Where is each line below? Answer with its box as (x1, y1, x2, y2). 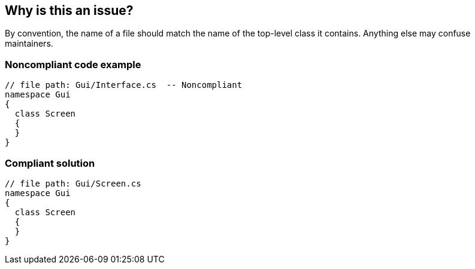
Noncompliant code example (5, 58, 141, 71)
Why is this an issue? (5, 3, 134, 18)
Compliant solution (5, 157, 95, 169)
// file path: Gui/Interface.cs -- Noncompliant (5, 80, 243, 90)
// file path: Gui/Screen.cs (5, 178, 141, 188)
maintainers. (5, 38, 53, 49)
